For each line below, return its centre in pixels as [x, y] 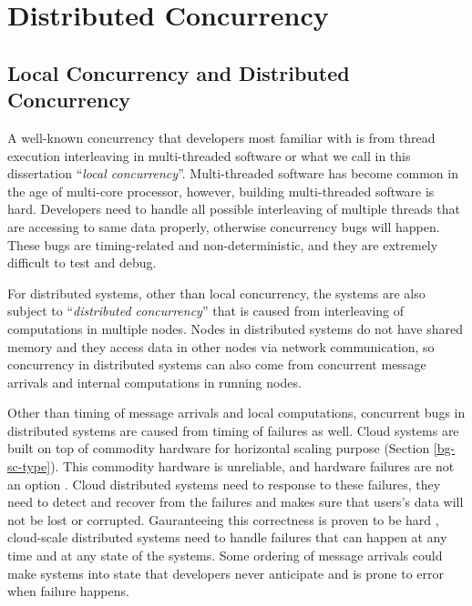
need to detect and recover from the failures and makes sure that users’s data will [236, 502]
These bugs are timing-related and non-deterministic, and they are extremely [223, 244]
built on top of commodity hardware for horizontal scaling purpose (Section [219, 448]
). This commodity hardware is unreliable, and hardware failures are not [252, 466]
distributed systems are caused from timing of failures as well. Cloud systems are [233, 430]
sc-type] [29, 466]
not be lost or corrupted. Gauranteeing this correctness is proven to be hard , [223, 519]
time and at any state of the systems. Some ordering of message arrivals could [225, 555]
